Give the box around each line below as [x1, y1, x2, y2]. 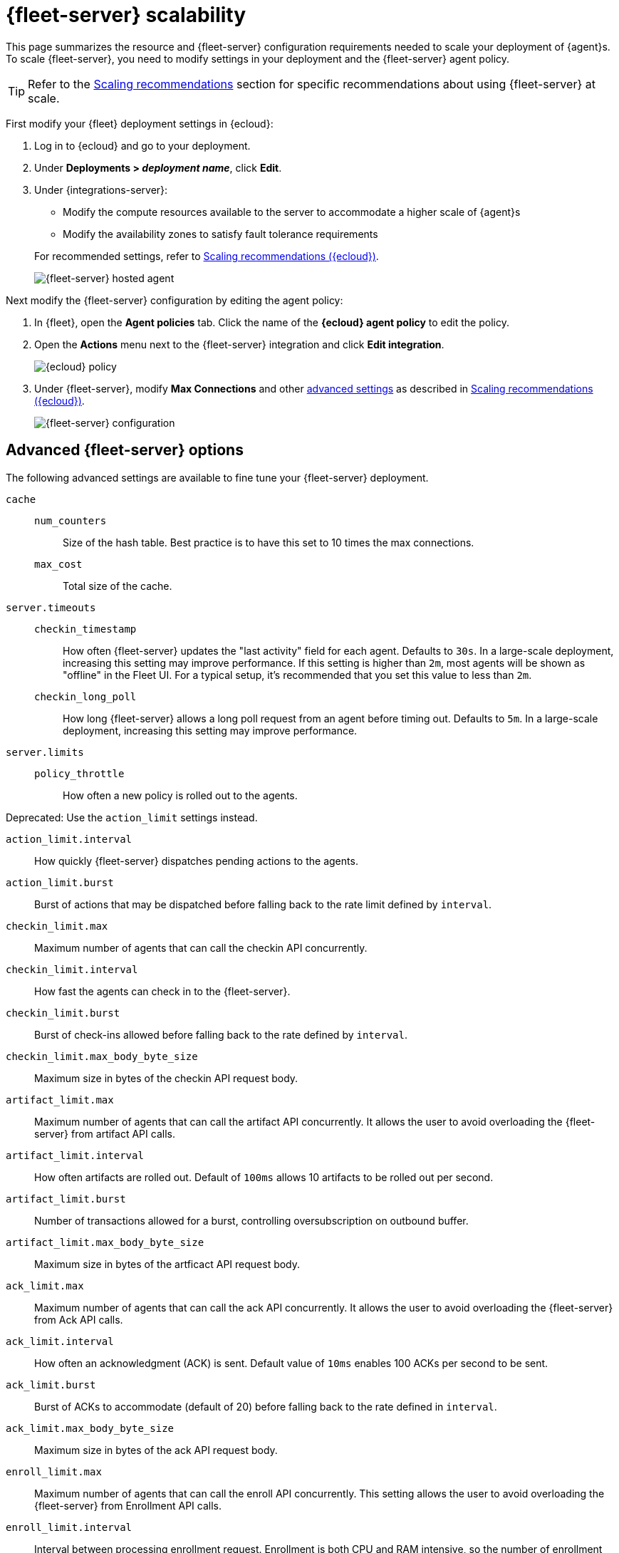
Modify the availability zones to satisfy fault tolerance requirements [63, 227, 378, 240]
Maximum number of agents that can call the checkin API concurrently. [34, 941, 368, 954]
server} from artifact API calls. [34, 1127, 175, 1140]
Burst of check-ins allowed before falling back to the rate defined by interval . [34, 1028, 407, 1041]
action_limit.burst [6, 876, 114, 888]
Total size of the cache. [63, 579, 172, 592]
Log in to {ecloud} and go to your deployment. [34, 139, 251, 152]
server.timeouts [6, 601, 96, 613]
